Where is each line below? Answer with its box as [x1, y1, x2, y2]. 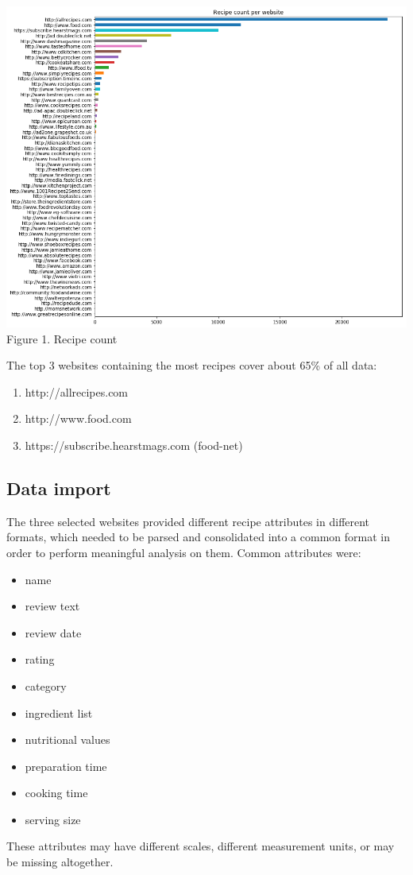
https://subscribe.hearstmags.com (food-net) [25, 436, 243, 453]
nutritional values [25, 731, 110, 748]
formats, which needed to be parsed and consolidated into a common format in [6, 528, 390, 545]
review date [25, 624, 82, 641]
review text [25, 598, 80, 614]
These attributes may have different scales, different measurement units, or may [6, 838, 395, 854]
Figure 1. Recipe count [6, 330, 118, 347]
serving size [25, 811, 81, 827]
